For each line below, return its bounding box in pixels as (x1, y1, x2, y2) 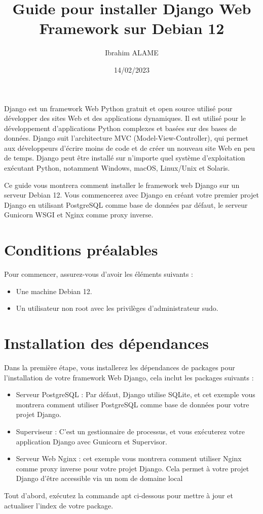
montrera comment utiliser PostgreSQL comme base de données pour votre (16, 399, 249, 409)
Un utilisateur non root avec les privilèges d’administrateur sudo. (16, 303, 218, 313)
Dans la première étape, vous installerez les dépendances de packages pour (4, 362, 235, 373)
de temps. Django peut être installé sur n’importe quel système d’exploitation (4, 152, 245, 163)
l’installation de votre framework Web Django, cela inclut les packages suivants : (4, 372, 254, 382)
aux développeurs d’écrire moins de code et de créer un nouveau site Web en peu (4, 142, 255, 153)
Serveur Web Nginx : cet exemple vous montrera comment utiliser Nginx (16, 453, 242, 464)
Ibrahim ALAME (105, 47, 159, 58)
